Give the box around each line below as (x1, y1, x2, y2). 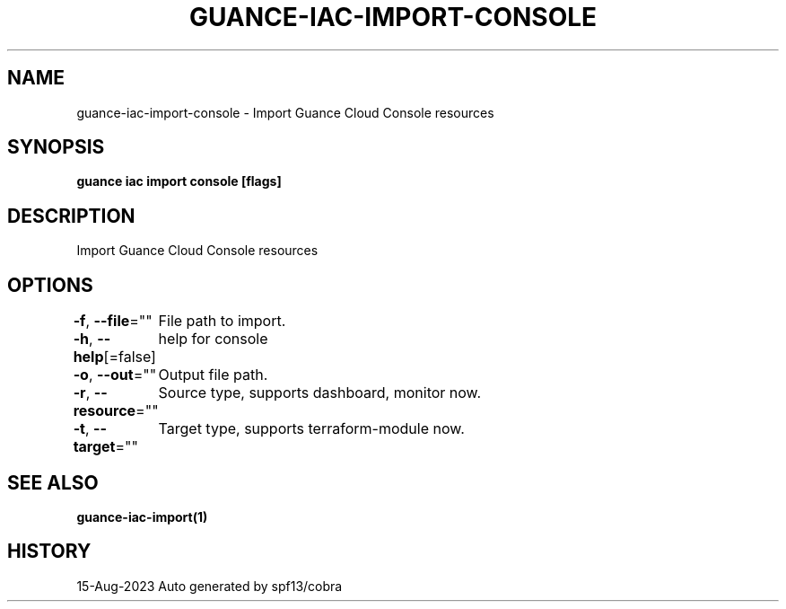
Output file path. (158, 366, 268, 384)
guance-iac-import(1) (76, 508, 208, 525)
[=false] (103, 348, 156, 366)
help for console (158, 330, 268, 349)
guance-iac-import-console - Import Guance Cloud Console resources (76, 104, 494, 120)
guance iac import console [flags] (76, 173, 282, 190)
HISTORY (7, 540, 92, 563)
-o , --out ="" (73, 366, 157, 384)
